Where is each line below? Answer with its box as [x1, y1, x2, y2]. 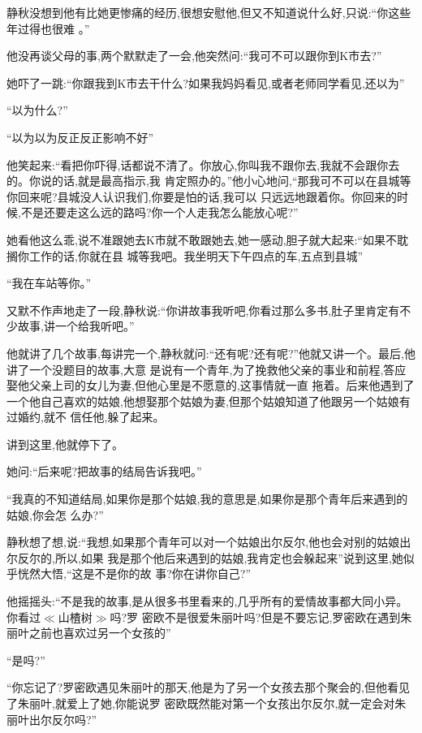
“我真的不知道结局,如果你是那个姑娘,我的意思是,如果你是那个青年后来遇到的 [6, 490, 408, 507]
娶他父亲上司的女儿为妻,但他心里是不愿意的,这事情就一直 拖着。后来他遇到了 [6, 377, 415, 394]
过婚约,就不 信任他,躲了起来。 [6, 408, 165, 425]
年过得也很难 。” [6, 19, 90, 37]
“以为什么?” [6, 101, 68, 119]
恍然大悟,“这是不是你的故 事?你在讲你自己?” [17, 565, 251, 582]
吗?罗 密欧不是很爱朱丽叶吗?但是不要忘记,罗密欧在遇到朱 [110, 608, 412, 625]
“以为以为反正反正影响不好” [6, 128, 154, 145]
